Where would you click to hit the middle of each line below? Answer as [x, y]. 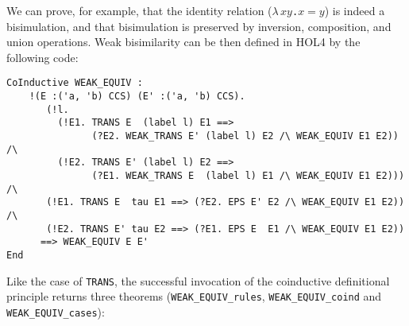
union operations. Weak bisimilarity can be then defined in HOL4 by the [183, 42]
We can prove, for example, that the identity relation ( [139, 10]
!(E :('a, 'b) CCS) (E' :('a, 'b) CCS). [137, 97]
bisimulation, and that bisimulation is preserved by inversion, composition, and [199, 26]
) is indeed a [355, 10]
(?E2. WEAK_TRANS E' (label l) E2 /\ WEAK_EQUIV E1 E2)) [245, 136]
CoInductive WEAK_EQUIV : [75, 83]
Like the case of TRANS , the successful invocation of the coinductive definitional [198, 280]
